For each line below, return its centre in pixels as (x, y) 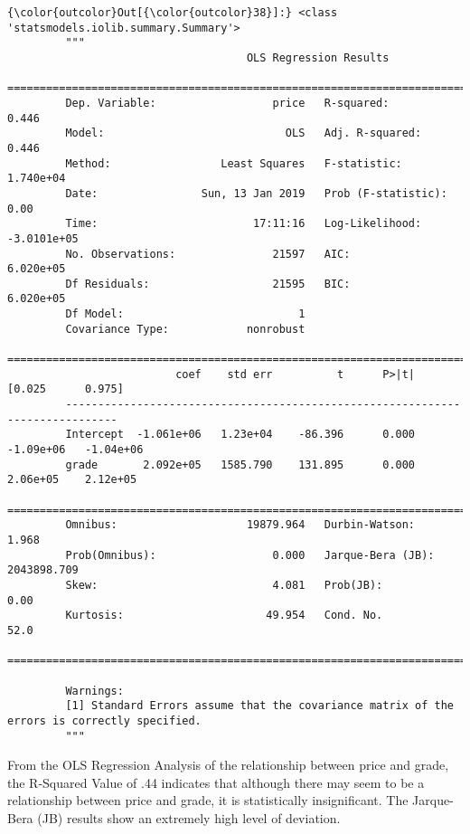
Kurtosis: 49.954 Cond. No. (224, 616)
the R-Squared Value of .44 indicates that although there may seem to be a (216, 782)
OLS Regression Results (318, 57)
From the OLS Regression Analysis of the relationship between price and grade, (228, 765)
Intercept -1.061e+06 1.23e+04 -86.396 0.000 (240, 435)
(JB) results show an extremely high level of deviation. (189, 817)
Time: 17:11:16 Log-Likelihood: (244, 224)
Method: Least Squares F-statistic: (234, 163)
